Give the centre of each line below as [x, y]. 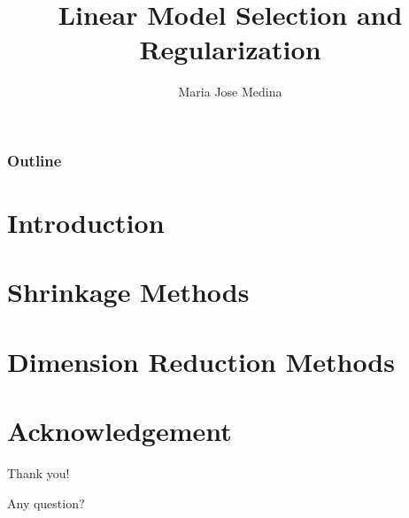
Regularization [230, 49]
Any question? [46, 503]
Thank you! [39, 473]
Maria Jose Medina [230, 92]
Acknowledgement [120, 431]
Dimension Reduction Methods [201, 361]
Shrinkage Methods [128, 292]
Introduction [86, 223]
